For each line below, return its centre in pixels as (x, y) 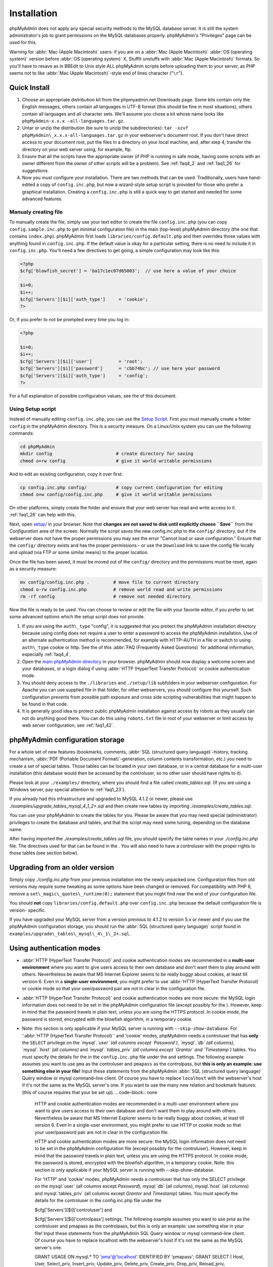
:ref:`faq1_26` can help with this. (42, 515)
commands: (22, 433)
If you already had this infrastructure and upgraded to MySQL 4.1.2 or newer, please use (101, 799)
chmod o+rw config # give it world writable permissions (116, 461)
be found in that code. (45, 704)
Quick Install (30, 87)
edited (29, 184)
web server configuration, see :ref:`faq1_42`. (68, 725)
